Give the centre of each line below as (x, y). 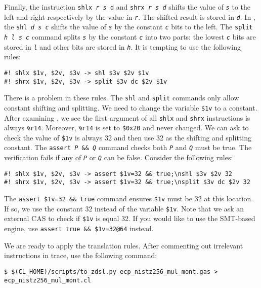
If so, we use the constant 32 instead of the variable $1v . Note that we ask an (124, 208)
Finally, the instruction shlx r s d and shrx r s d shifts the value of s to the (127, 7)
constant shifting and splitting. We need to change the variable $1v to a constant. (131, 107)
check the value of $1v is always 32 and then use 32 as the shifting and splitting (128, 137)
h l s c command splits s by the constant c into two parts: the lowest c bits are (130, 36)
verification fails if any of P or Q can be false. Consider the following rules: (119, 157)
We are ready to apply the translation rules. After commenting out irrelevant (124, 245)
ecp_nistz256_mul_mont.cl (48, 280)
